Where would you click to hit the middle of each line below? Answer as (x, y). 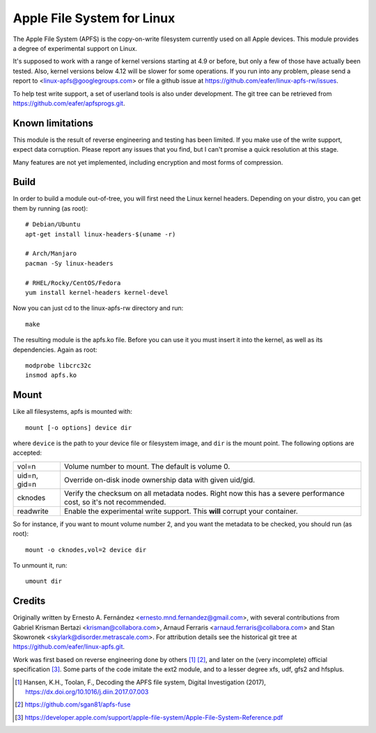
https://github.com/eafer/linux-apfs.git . (69, 647)
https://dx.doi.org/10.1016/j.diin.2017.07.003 (87, 692)
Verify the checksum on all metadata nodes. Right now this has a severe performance (204, 493)
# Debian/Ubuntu (53, 225)
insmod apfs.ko (51, 375)
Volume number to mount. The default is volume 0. (147, 466)
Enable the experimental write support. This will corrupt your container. (181, 511)
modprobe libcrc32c (58, 365)
